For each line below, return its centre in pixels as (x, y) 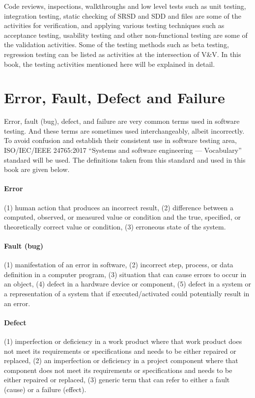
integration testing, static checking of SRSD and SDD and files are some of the (123, 15)
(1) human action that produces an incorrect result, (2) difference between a (119, 207)
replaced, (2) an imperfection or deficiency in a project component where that (121, 360)
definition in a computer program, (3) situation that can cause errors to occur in (125, 274)
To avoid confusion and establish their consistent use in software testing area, (120, 140)
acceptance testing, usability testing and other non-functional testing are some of (126, 35)
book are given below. (37, 169)
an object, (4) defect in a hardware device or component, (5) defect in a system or (128, 284)
